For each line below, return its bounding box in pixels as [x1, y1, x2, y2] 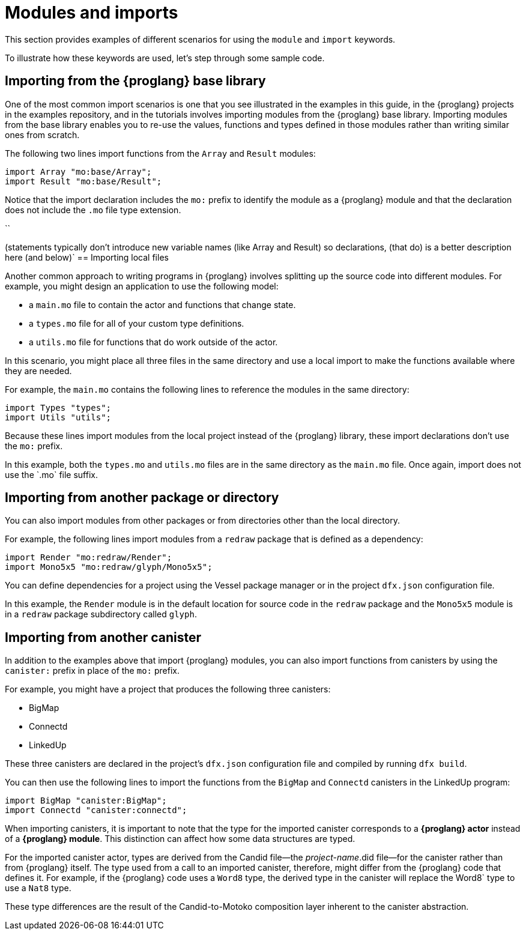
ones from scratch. [5, 129, 80, 140]
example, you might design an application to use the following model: [5, 280, 279, 291]
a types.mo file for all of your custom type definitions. [29, 318, 244, 328]
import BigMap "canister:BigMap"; [5, 796, 167, 806]
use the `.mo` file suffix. [5, 469, 98, 480]
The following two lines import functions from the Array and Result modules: [5, 148, 316, 159]
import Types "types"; [5, 402, 112, 413]
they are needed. [5, 365, 72, 376]
